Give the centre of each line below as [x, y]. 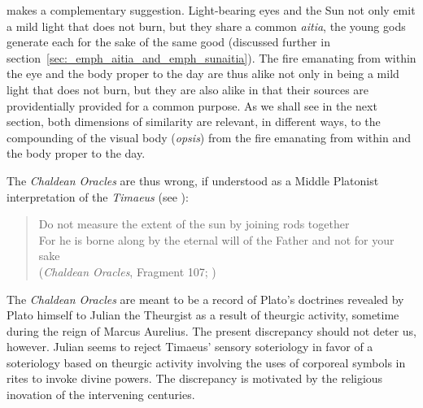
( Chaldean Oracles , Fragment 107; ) [127, 271]
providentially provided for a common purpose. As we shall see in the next [192, 105]
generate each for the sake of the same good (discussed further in [168, 42]
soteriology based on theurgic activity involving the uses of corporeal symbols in [206, 362]
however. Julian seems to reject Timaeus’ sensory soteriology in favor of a [190, 347]
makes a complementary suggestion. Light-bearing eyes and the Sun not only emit [211, 10]
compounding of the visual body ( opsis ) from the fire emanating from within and [209, 137]
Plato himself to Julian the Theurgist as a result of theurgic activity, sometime [203, 315]
